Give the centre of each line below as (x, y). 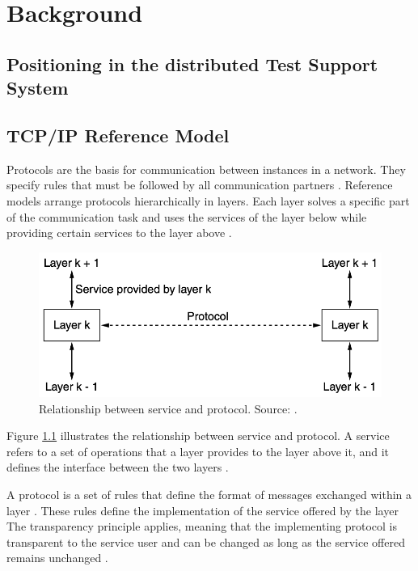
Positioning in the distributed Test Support (192, 63)
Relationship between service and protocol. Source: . (168, 408)
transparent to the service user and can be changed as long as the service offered (206, 541)
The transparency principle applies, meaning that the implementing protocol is (202, 526)
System (38, 88)
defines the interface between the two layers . (118, 467)
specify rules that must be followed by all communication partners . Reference (200, 185)
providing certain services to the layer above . (119, 233)
